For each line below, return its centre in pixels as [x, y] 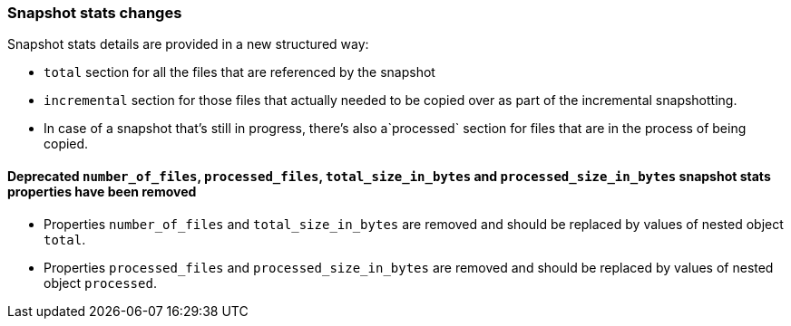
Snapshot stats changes [95, 13]
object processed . [100, 283]
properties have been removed [102, 191]
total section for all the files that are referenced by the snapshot [239, 72]
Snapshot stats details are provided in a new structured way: [188, 44]
